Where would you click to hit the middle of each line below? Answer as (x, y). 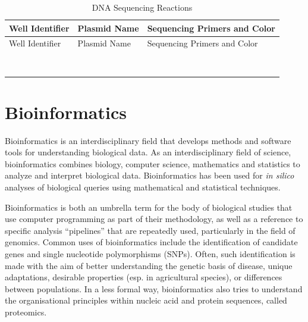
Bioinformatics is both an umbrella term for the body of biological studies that (149, 207)
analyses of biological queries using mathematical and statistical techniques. (143, 187)
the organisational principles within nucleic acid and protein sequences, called (146, 300)
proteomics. (26, 312)
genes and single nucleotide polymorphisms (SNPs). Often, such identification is (150, 254)
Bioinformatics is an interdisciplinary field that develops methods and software (148, 140)
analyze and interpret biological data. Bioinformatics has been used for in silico (150, 175)
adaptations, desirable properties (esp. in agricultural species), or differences (144, 277)
